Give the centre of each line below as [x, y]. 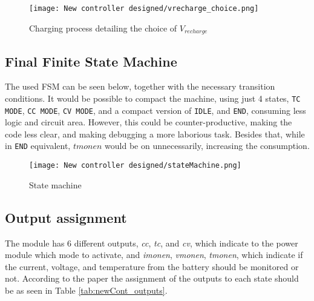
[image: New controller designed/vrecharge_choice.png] [144, 8]
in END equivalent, [38, 146]
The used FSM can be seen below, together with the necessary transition [140, 86]
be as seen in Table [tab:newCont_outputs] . [86, 290]
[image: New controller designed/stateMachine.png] [135, 166]
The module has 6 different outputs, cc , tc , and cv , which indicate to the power [152, 243]
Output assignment [66, 217]
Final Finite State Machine [91, 61]
